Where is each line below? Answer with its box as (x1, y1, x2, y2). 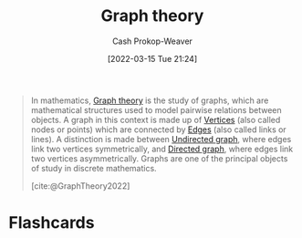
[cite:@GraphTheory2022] (30, 180, 130, 191)
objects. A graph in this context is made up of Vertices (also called (30, 114, 281, 125)
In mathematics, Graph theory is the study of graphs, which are (30, 95, 269, 106)
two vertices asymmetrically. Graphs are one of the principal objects (30, 152, 288, 164)
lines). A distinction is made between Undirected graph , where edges (30, 133, 292, 144)
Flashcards (8, 212, 95, 233)
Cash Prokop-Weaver (111, 36, 193, 47)
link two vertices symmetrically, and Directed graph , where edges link (30, 143, 294, 154)
